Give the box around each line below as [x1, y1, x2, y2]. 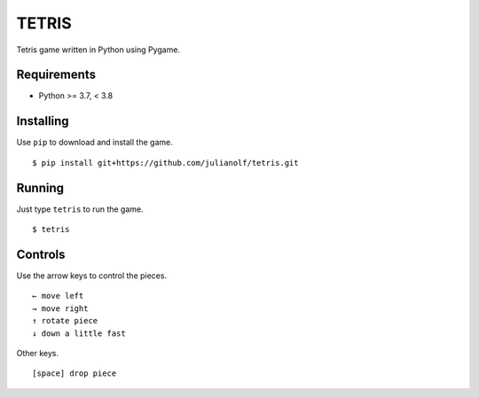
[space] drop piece [32, 369, 117, 378]
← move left [32, 291, 84, 301]
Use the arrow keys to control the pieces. [16, 270, 168, 281]
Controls [16, 246, 66, 261]
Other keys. [16, 347, 59, 358]
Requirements [16, 67, 97, 82]
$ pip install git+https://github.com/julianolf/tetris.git [32, 158, 299, 167]
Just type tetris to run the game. [16, 204, 144, 214]
